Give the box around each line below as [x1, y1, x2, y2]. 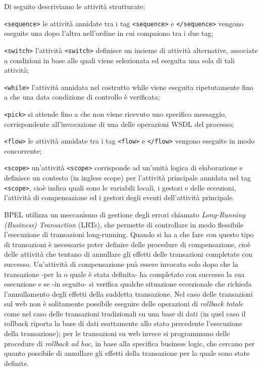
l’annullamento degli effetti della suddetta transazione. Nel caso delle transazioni [4, 288, 253, 299]
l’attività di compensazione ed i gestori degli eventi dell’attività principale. [4, 192, 235, 203]
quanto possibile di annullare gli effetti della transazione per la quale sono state [4, 348, 250, 358]
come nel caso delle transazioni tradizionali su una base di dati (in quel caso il [4, 308, 246, 318]
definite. [4, 357, 29, 368]
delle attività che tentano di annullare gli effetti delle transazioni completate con [4, 249, 253, 259]
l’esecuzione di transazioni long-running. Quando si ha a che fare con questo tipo [4, 229, 254, 240]
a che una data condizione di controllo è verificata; [4, 91, 160, 102]
